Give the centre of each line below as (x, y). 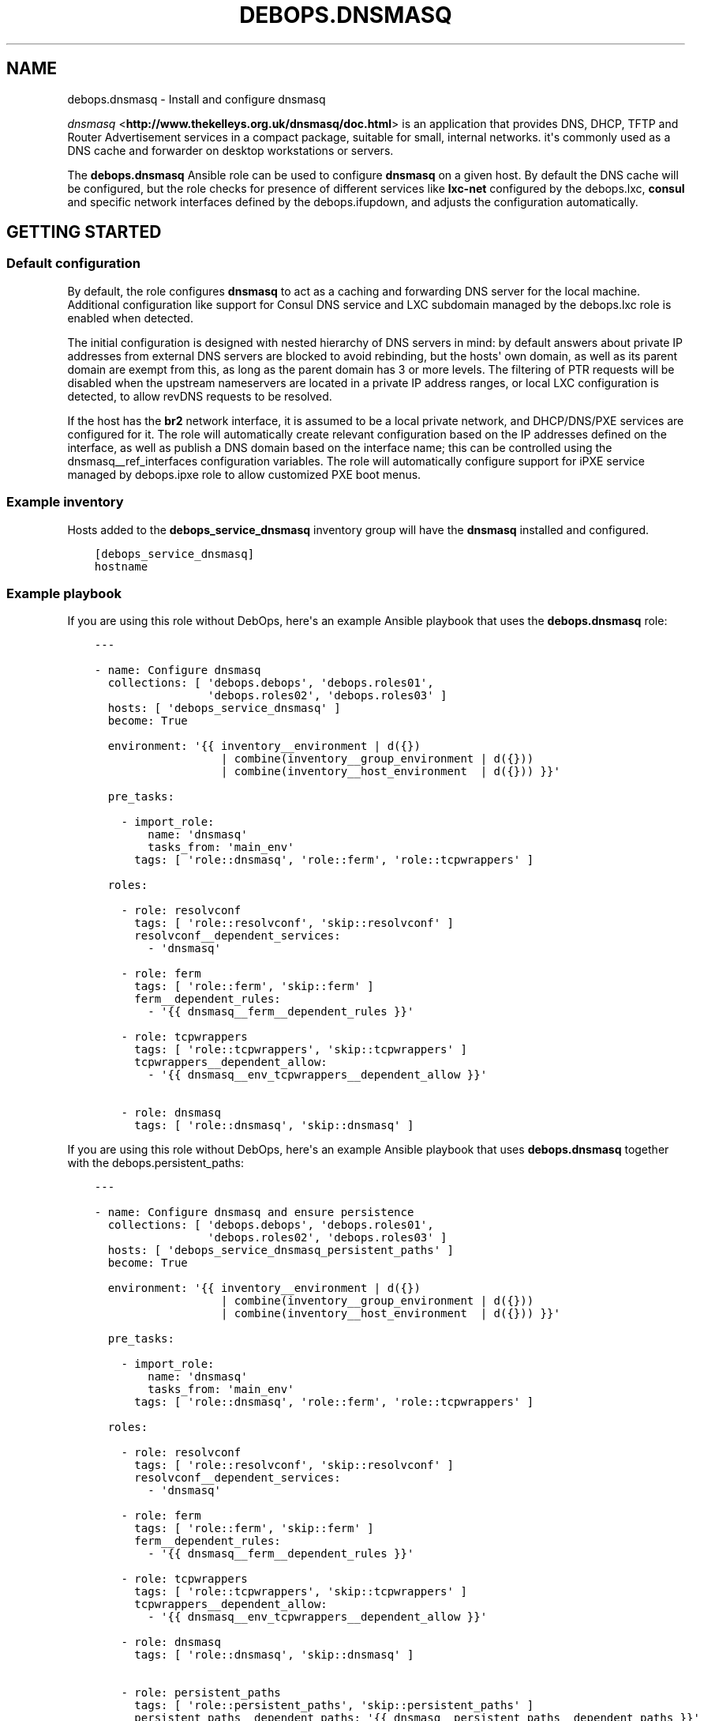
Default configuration (73, 264)
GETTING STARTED (84, 232)
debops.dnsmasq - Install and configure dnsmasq (197, 99)
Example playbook (64, 593)
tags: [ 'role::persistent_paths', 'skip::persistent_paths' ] (334, 1706)
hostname (121, 566)
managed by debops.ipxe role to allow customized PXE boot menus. (244, 474)
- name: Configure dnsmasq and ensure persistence (254, 1213)
